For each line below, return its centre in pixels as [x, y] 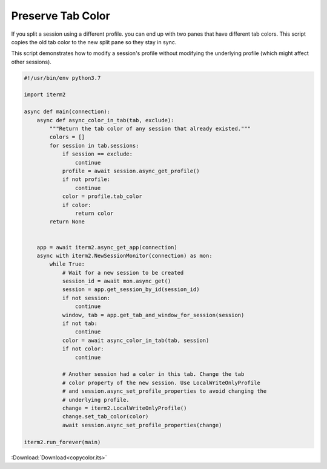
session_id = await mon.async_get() [117, 281]
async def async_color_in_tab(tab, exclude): [105, 120]
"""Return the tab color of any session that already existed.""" [150, 129]
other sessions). [31, 62]
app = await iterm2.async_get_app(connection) [107, 247]
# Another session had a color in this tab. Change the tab [153, 374]
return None [67, 222]
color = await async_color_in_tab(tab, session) [136, 340]
